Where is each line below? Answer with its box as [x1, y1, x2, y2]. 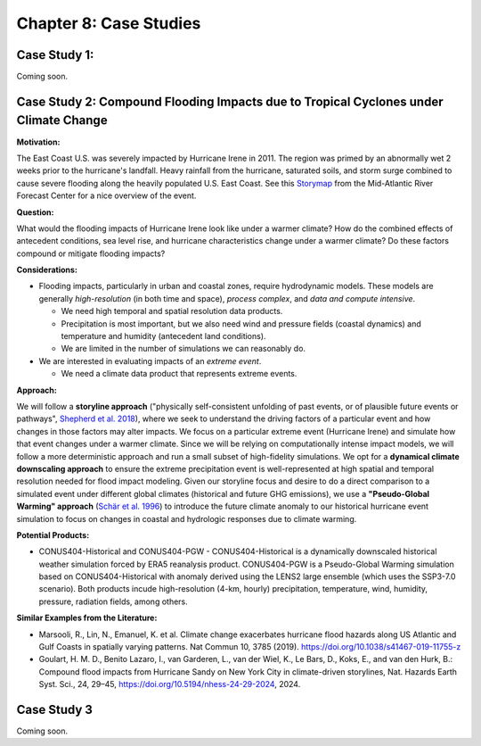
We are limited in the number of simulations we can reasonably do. [61, 344, 306, 354]
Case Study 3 [16, 702, 94, 717]
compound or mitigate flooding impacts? [16, 248, 166, 259]
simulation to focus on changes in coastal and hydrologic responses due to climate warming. [16, 513, 357, 524]
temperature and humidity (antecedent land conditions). [61, 331, 266, 342]
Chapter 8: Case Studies [16, 13, 201, 33]
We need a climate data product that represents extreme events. [61, 369, 298, 379]
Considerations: [16, 264, 77, 276]
